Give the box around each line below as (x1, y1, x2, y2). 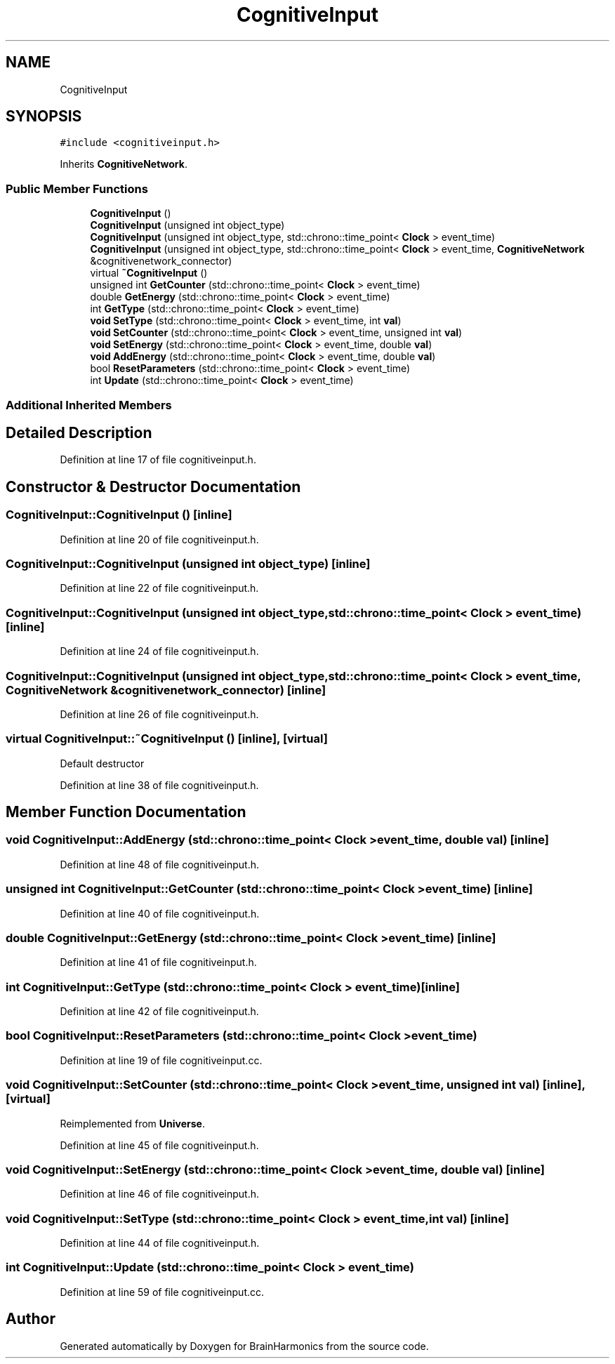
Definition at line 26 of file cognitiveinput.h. (60, 708, 259, 720)
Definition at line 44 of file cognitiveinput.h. (60, 1237, 260, 1250)
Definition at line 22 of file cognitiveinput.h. (60, 582, 259, 595)
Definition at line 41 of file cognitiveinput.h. (60, 956, 257, 969)
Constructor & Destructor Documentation (6, 477, 301, 496)
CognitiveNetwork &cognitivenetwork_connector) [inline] (6, 682, 326, 697)
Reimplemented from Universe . (60, 1117, 205, 1130)
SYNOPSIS (6, 107, 82, 126)
